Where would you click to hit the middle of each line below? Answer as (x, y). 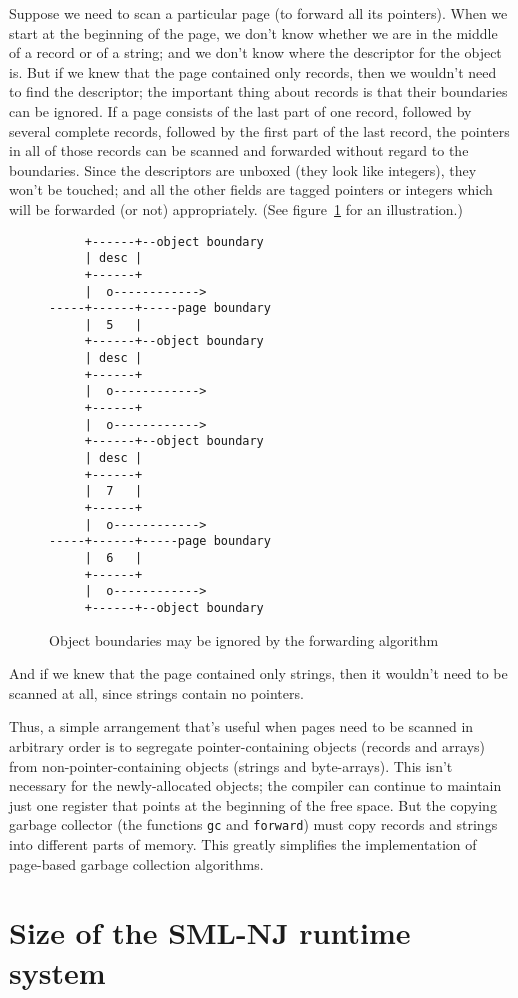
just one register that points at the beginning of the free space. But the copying (253, 804)
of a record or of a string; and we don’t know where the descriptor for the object (255, 52)
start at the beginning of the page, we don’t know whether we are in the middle (253, 32)
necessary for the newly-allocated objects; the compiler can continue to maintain (255, 785)
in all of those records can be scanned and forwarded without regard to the (239, 150)
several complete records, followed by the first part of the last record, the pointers (259, 130)
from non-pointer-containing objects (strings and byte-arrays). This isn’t (231, 765)
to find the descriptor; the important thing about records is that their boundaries (258, 91)
